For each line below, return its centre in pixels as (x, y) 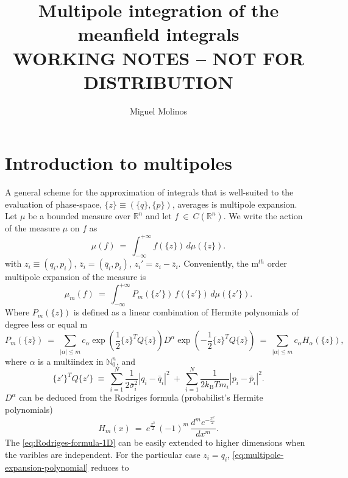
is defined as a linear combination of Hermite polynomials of (186, 312)
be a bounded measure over (79, 216)
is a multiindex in (71, 361)
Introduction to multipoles (119, 163)
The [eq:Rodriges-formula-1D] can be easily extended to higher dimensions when (155, 442)
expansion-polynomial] (47, 467)
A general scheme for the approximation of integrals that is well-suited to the (149, 192)
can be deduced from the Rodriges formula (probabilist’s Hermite (141, 397)
